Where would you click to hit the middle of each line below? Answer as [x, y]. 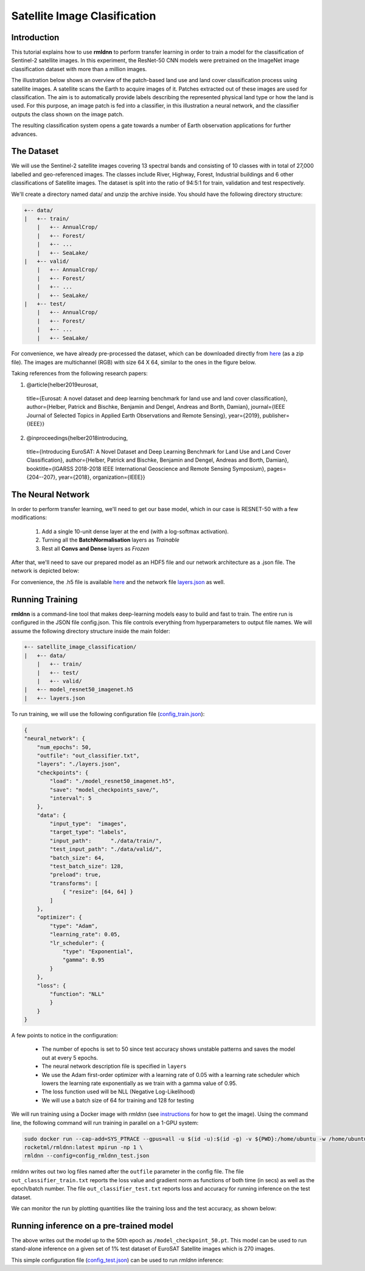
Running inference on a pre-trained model [92, 1226]
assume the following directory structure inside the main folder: [91, 631]
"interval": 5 [71, 798]
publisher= [276, 415]
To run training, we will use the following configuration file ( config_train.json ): [108, 714]
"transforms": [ [74, 883]
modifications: [29, 518]
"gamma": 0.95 [83, 960]
